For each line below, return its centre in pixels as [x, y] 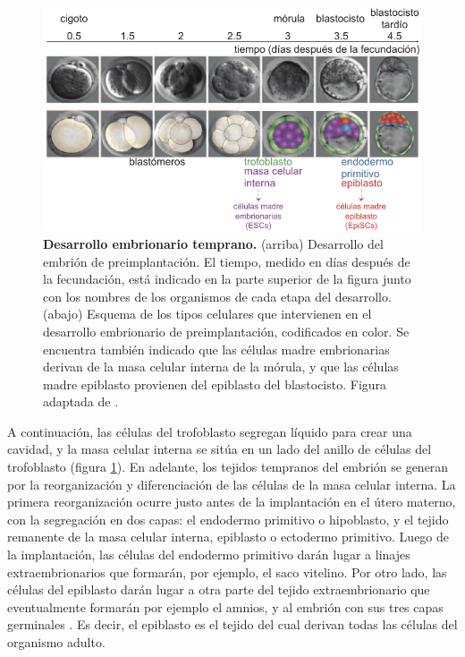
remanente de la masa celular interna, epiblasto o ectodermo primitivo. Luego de [228, 537]
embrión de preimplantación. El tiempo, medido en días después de [227, 261]
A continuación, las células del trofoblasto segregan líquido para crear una [210, 431]
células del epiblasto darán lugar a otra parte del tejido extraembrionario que [219, 589]
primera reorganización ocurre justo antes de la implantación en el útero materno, [232, 502]
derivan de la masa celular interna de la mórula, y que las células [221, 367]
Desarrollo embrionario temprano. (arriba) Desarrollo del [213, 243]
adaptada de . [81, 401]
